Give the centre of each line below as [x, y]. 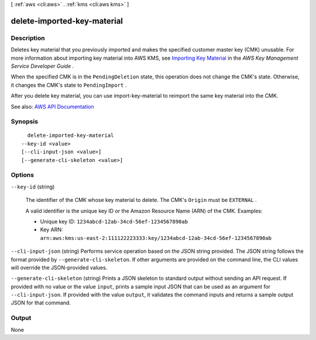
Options [23, 175]
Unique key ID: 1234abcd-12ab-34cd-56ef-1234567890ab [114, 221]
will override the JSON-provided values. [59, 267]
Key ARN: [51, 230]
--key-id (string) [33, 187]
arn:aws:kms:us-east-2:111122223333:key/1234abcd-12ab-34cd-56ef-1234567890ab [156, 238]
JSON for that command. [41, 303]
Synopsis [24, 122]
